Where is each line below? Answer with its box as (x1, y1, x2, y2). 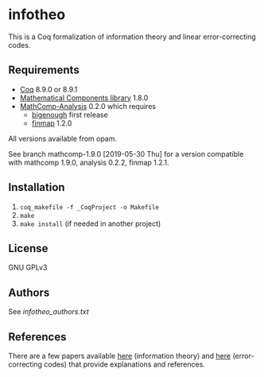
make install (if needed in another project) (19, 219, 161, 228)
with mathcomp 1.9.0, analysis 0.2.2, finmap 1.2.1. (8, 157, 169, 167)
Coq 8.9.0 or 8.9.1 (19, 84, 78, 94)
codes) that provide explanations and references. (43, 360, 205, 369)
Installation (8, 181, 65, 194)
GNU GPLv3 (8, 262, 48, 272)
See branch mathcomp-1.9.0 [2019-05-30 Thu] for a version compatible (8, 149, 244, 158)
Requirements (8, 64, 80, 77)
